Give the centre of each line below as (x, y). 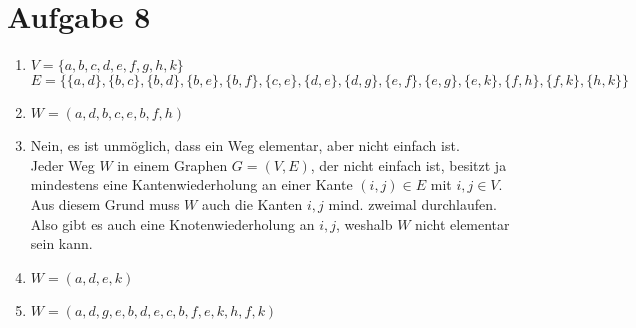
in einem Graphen (172, 164)
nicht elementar (462, 223)
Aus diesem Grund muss (105, 203)
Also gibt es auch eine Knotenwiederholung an (172, 223)
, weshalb (364, 223)
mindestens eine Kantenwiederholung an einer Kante (191, 184)
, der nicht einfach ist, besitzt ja (408, 164)
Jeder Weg (62, 164)
